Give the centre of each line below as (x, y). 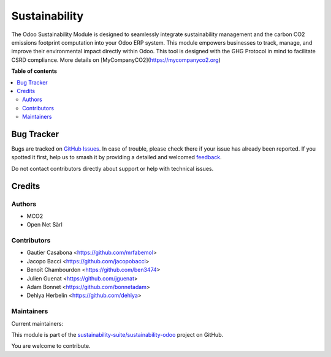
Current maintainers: (37, 323)
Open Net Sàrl (44, 225)
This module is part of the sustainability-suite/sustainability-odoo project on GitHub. (117, 334)
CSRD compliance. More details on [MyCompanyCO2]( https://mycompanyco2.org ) (116, 60)
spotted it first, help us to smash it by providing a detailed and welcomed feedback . (116, 157)
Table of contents (34, 71)
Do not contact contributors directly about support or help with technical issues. (112, 168)
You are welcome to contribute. (51, 346)
